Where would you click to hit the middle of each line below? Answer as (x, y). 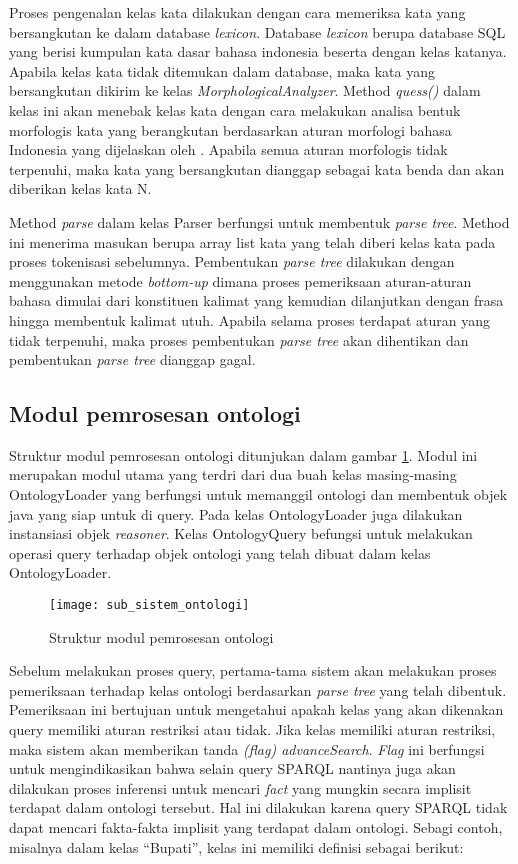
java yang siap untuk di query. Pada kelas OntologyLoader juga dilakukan (236, 513)
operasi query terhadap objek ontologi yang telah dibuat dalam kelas (220, 552)
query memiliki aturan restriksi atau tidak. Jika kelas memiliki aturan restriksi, (252, 729)
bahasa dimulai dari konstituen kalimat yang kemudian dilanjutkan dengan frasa (256, 300)
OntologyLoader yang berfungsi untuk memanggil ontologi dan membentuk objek (258, 494)
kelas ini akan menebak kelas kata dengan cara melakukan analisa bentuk (235, 109)
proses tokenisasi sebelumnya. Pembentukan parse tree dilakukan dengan (232, 261)
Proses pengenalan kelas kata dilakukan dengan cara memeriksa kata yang (237, 12)
